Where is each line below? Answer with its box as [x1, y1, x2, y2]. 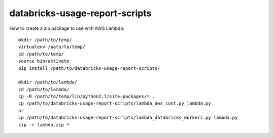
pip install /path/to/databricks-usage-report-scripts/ [18, 65, 160, 71]
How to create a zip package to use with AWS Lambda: [9, 25, 124, 31]
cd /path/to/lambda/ [18, 86, 70, 92]
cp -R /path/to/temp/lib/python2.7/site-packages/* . [18, 94, 155, 100]
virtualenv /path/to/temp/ [18, 44, 86, 50]
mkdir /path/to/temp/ [18, 37, 72, 42]
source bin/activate [18, 58, 70, 64]
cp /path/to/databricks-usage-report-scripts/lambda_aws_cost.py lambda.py [18, 101, 211, 106]
